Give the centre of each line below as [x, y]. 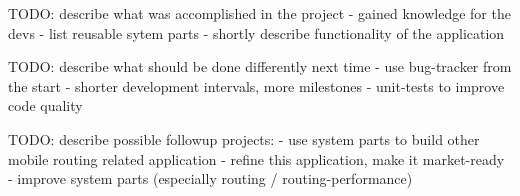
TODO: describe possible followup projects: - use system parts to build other [244, 138]
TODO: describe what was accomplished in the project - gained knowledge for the [259, 13]
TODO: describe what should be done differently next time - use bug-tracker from [260, 66]
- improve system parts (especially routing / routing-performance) [210, 178]
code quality [45, 105]
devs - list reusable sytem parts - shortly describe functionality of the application [256, 32]
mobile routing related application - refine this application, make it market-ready [256, 158]
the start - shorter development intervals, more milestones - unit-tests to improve [256, 85]
